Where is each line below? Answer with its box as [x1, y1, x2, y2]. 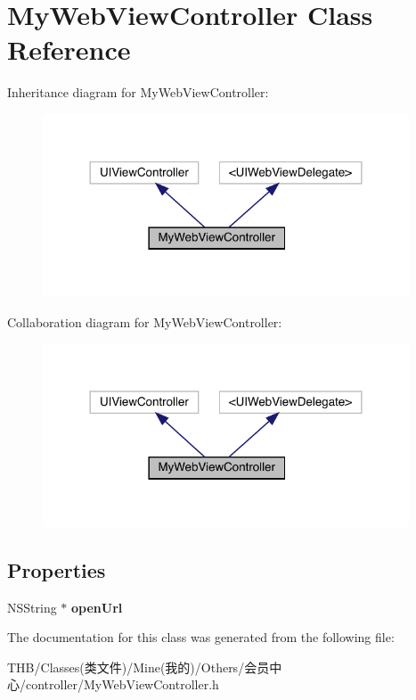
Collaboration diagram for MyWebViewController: [7, 312, 282, 331]
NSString [7, 597, 57, 616]
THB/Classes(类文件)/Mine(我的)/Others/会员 [7, 657, 270, 676]
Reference [7, 31, 131, 68]
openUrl [71, 597, 123, 616]
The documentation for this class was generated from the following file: [7, 628, 395, 646]
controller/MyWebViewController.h [25, 675, 219, 694]
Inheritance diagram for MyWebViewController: [7, 83, 269, 102]
